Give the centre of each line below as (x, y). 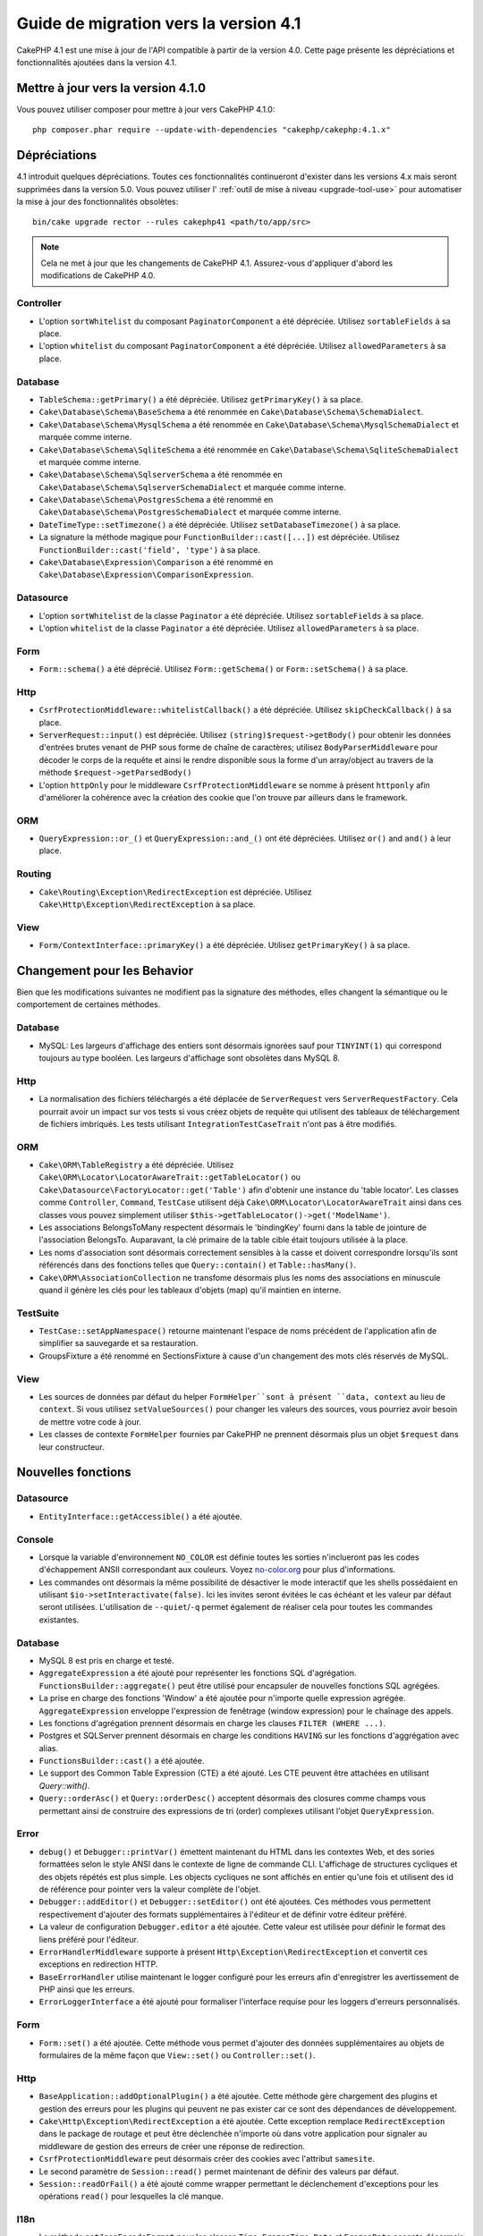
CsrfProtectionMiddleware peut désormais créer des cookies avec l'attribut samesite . (207, 2159)
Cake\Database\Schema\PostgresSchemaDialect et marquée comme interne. (190, 512)
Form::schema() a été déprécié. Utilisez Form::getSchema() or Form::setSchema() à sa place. (224, 669)
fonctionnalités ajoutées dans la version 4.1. (97, 62)
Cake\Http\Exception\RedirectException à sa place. (147, 904)
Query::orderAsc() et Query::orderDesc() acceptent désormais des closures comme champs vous (233, 1799)
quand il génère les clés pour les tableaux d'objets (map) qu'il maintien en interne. (190, 1290)
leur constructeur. (72, 1447)
